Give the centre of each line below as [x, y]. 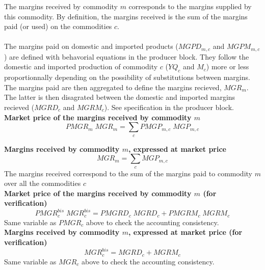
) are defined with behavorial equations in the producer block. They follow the [127, 56]
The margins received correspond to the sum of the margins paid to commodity [128, 173]
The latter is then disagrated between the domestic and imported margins [120, 97]
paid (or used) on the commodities [58, 26]
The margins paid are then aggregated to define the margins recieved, [113, 87]
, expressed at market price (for [185, 232]
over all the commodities [43, 183]
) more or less [228, 66]
